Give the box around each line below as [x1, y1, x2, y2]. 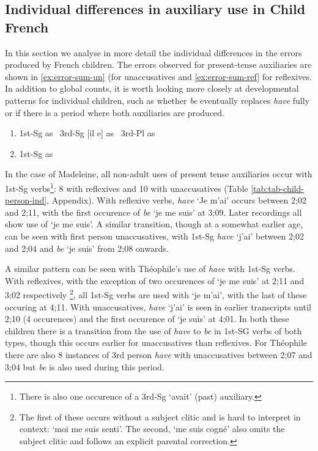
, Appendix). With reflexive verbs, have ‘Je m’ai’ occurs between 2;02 [46, 194, 306, 207]
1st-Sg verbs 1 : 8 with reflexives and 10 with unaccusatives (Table [5, 180, 248, 194]
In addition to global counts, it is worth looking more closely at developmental [5, 82, 299, 95]
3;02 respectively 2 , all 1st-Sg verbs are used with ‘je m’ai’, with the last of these [5, 287, 307, 301]
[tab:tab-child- [251, 182, 304, 194]
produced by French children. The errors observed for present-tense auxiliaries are [5, 58, 312, 71]
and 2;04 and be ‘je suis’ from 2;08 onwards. [5, 241, 169, 254]
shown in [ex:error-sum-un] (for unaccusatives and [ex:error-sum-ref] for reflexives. [5, 70, 312, 82]
